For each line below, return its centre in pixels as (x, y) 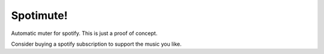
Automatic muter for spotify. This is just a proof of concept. (84, 33)
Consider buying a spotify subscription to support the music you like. (96, 44)
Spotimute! (40, 15)
